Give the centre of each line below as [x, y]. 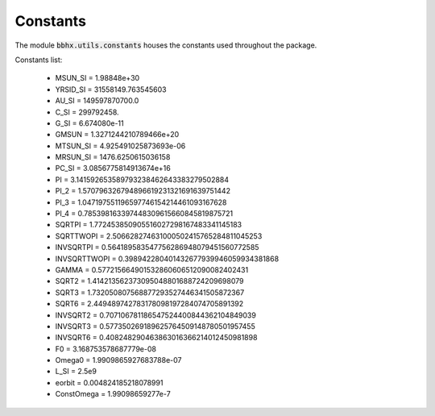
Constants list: [39, 60]
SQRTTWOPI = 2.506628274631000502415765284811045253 [159, 236]
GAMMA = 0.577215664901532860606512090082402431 [152, 269]
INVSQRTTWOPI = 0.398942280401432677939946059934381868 [167, 259]
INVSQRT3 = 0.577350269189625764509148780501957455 [155, 326]
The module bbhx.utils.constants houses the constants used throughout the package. [166, 45]
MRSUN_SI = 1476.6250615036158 [113, 157]
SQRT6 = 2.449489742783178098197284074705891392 [149, 304]
